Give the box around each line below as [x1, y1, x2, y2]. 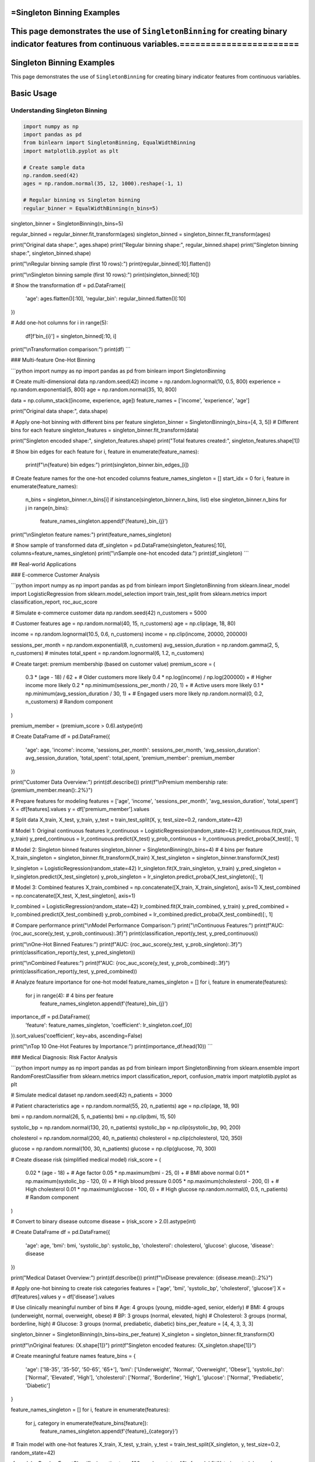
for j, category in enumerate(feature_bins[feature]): [25, 1419, 148, 1426]
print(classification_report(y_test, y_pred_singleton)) [10, 949, 135, 956]
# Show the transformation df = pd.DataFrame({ [10, 281, 126, 289]
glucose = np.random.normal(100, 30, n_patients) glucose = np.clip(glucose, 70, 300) [10, 1145, 216, 1152]
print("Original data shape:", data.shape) [10, 408, 108, 415]
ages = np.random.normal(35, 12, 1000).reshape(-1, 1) [23, 180, 183, 187]
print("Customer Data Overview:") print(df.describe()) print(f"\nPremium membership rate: [10, 778, 228, 785]
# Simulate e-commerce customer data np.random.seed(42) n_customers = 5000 [10, 609, 207, 616]
